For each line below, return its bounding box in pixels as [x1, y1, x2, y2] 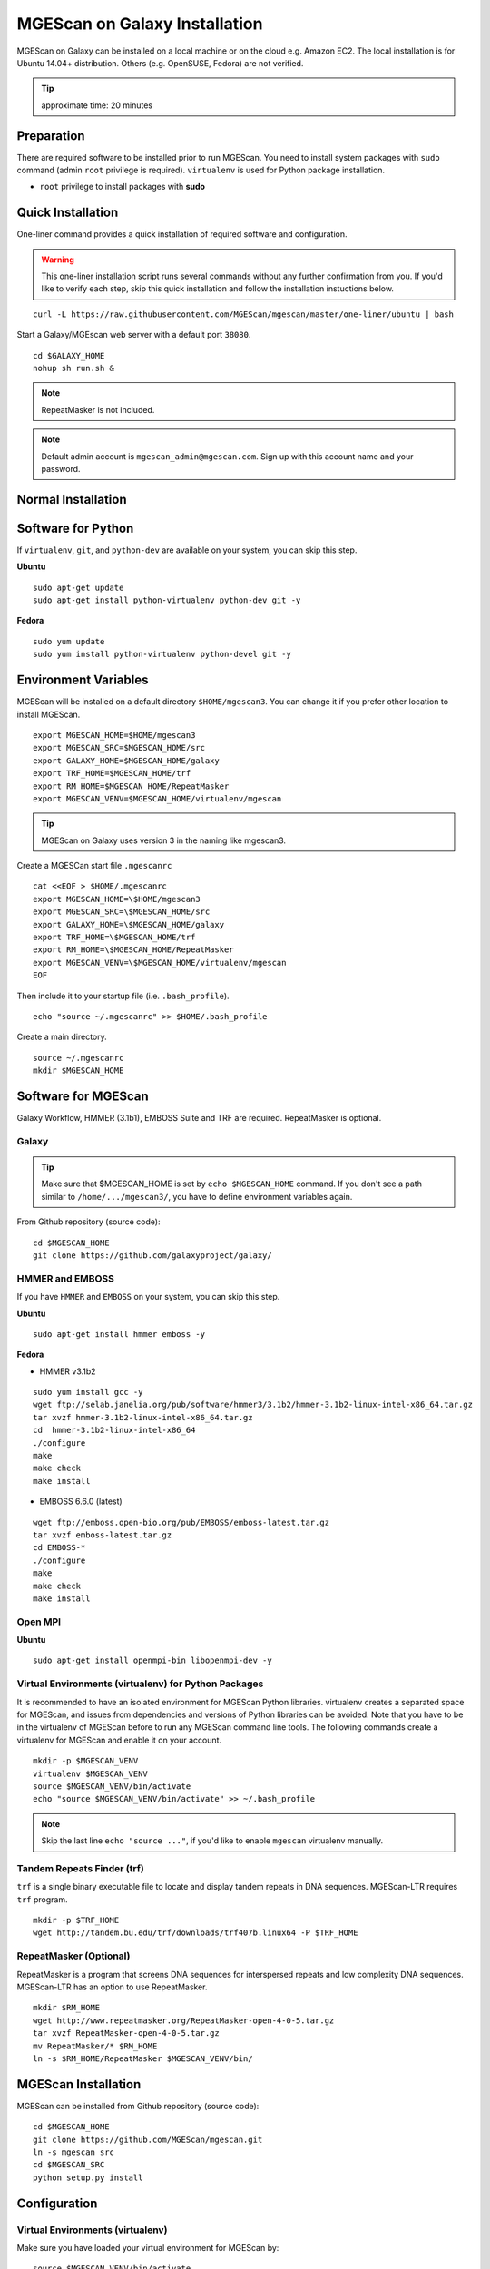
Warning [41, 254, 74, 265]
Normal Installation [16, 491, 127, 507]
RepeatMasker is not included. [41, 404, 155, 415]
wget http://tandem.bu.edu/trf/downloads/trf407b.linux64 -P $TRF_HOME [33, 1928, 358, 1938]
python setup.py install [33, 2172, 143, 2183]
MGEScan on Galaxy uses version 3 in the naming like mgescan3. [41, 835, 286, 846]
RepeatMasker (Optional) [16, 1950, 131, 1962]
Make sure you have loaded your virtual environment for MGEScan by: [16, 2242, 279, 2253]
